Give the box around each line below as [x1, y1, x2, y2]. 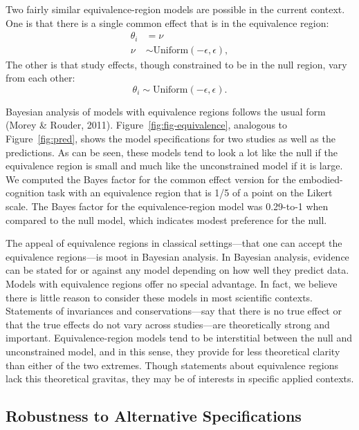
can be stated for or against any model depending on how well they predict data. [6, 263, 349, 277]
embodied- [299, 171, 343, 186]
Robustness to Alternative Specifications [6, 405, 302, 427]
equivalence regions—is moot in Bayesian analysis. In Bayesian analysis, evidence [6, 249, 349, 263]
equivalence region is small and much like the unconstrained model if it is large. [6, 158, 343, 173]
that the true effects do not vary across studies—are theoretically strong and [6, 317, 330, 331]
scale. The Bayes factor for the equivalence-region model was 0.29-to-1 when [6, 199, 329, 214]
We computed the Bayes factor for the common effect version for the [6, 171, 296, 186]
